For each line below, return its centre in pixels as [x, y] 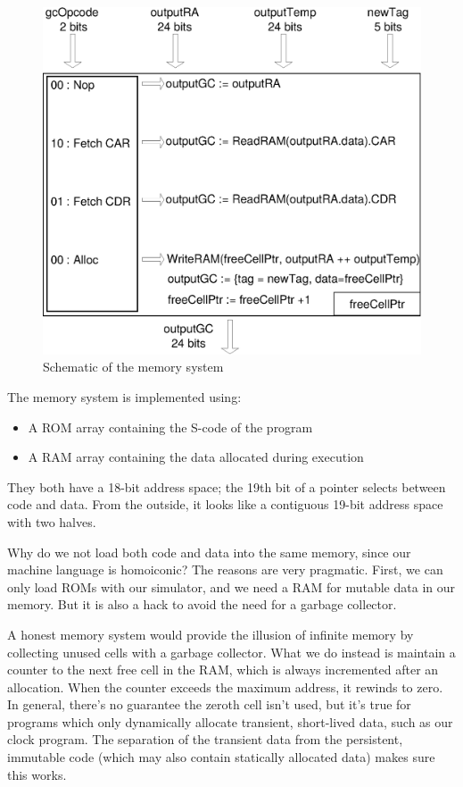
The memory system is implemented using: [124, 396]
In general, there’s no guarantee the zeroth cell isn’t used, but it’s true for [209, 704]
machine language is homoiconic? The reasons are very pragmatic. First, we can [225, 569]
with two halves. [52, 521]
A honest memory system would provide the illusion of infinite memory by [211, 634]
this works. [37, 774]
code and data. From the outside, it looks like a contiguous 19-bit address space [225, 504]
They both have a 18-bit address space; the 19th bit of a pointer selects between [227, 486]
